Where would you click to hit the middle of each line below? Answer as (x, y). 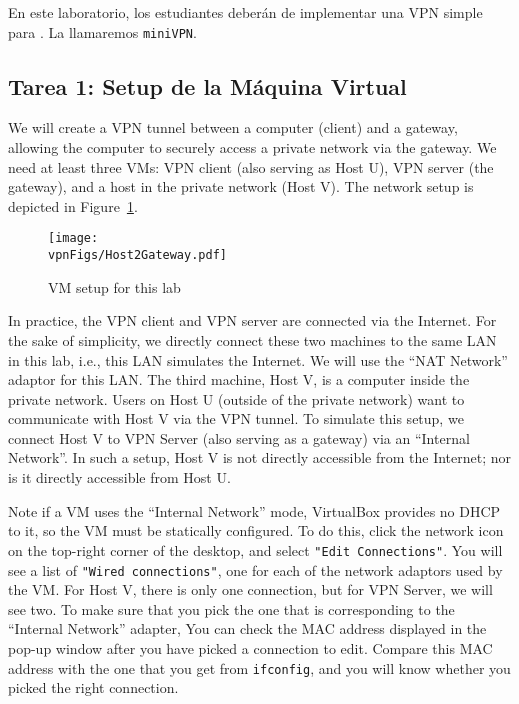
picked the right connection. (93, 687)
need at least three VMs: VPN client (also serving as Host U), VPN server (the (251, 166)
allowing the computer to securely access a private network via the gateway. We (252, 147)
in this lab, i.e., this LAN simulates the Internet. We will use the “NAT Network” (258, 359)
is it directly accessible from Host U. (119, 477)
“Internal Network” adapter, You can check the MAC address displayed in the (247, 628)
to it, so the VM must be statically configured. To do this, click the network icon (256, 530)
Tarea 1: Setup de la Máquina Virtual (207, 85)
